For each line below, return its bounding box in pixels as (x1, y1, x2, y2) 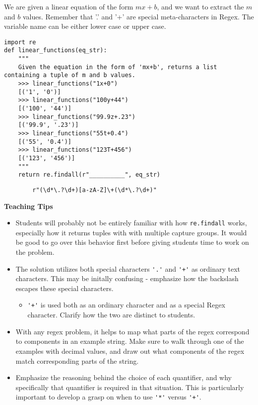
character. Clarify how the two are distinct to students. (27, 309, 195, 320)
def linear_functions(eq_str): (4, 47, 107, 54)
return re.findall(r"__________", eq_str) (18, 171, 160, 179)
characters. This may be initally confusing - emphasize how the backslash (15, 273, 239, 284)
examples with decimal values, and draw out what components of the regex (15, 345, 245, 356)
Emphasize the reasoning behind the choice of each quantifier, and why (15, 372, 232, 383)
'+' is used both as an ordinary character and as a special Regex (27, 300, 225, 310)
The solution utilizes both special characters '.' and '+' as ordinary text (15, 263, 241, 274)
